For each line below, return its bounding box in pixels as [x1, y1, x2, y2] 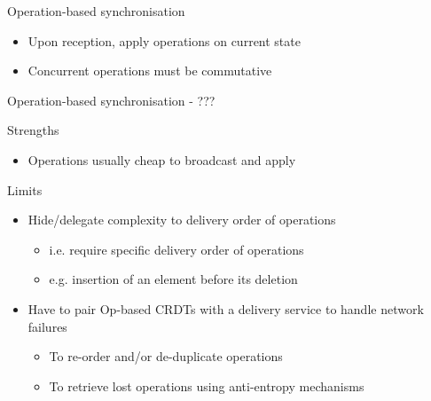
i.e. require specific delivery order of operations [49, 240, 304, 258]
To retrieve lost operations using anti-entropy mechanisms [49, 376, 364, 395]
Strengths [7, 121, 59, 139]
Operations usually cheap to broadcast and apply [27, 150, 296, 169]
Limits [7, 180, 43, 199]
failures [27, 317, 67, 335]
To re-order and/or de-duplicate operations [49, 347, 283, 366]
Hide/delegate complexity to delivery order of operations [27, 210, 336, 229]
